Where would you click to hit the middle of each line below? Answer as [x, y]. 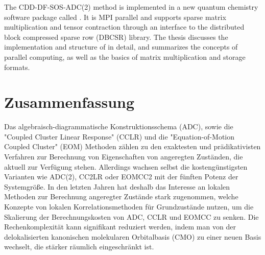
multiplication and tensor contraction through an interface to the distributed [124, 27]
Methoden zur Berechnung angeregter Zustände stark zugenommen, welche [121, 196]
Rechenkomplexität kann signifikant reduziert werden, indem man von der [120, 227]
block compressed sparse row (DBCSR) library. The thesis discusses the [116, 37]
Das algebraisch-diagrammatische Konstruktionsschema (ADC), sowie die [119, 126]
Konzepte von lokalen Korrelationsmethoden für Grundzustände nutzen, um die [129, 207]
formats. [17, 67]
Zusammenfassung [69, 102]
